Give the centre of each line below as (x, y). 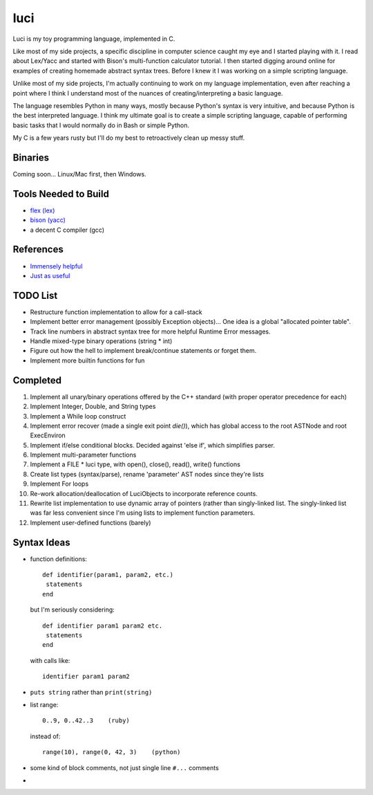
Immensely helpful (56, 266)
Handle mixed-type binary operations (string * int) (101, 341)
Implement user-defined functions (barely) (90, 522)
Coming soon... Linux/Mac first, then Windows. (79, 174)
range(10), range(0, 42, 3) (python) (112, 752)
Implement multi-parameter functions (83, 455)
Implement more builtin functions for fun (87, 360)
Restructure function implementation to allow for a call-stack (116, 312)
